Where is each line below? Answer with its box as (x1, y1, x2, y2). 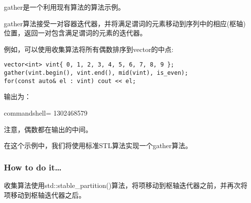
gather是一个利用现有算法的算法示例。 (4, 2, 125, 12)
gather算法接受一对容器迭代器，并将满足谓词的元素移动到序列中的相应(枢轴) (4, 18, 246, 28)
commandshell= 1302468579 (4, 107, 87, 118)
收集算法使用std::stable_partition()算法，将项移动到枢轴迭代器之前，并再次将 (4, 180, 248, 190)
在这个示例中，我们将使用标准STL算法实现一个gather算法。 (4, 140, 192, 151)
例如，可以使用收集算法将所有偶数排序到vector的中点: (4, 44, 174, 54)
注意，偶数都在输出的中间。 (4, 124, 92, 134)
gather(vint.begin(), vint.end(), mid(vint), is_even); (4, 69, 188, 77)
